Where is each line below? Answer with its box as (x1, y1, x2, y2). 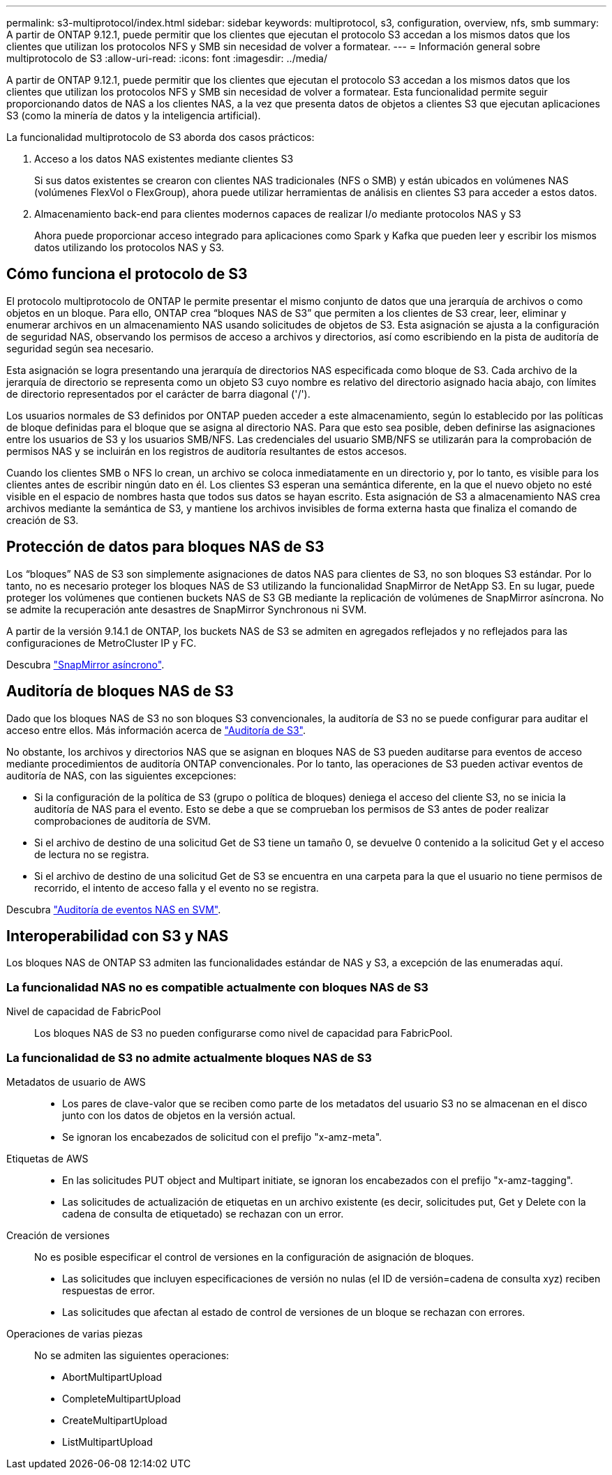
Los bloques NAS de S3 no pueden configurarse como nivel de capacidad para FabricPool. (34, 1027, 453, 1040)
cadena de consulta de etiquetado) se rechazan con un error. (62, 1207, 344, 1220)
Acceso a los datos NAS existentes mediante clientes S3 (34, 153, 294, 165)
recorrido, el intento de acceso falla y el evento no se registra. (34, 881, 319, 894)
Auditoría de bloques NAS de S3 (6, 682, 234, 701)
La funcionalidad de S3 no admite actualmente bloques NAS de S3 (6, 1050, 372, 1065)
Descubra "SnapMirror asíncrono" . (6, 658, 165, 671)
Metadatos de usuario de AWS (6, 1075, 146, 1088)
